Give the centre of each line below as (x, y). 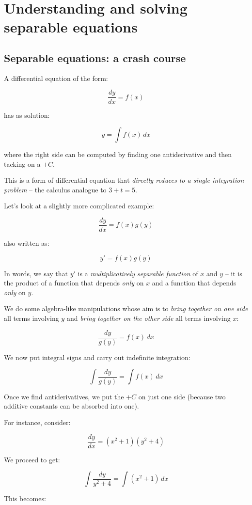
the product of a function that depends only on (74, 283)
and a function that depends (194, 283)
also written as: (27, 243)
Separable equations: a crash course (95, 57)
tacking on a (22, 164)
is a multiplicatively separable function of (138, 273)
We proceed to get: (32, 459)
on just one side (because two (182, 396)
